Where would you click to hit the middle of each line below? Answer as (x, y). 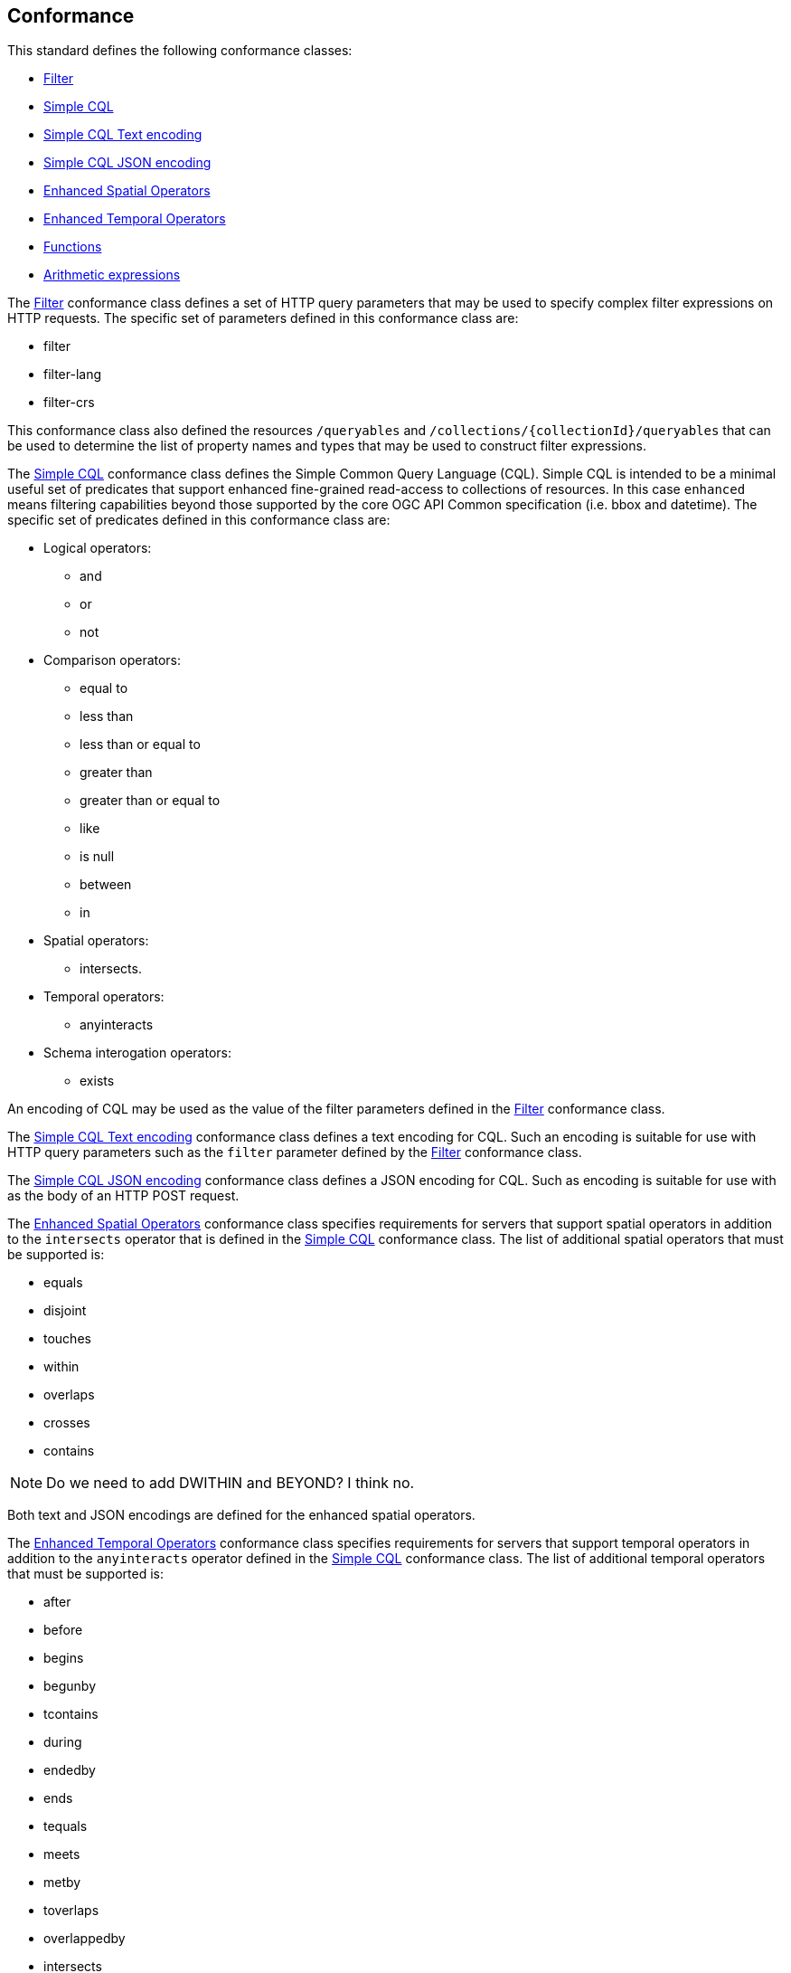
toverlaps (71, 1911)
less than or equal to (140, 745)
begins (64, 1658)
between (106, 885)
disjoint (65, 1311)
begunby (70, 1686)
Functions (73, 247)
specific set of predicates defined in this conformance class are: (199, 520)
